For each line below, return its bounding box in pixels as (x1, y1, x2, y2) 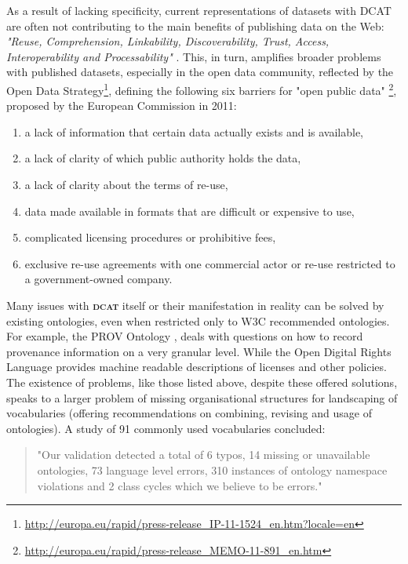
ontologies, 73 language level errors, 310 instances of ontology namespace (37, 461, 388, 478)
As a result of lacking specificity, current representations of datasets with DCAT (6, 2, 392, 18)
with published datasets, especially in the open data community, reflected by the (6, 64, 394, 80)
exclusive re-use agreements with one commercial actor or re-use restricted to (24, 255, 395, 271)
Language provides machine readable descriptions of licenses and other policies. (6, 358, 387, 375)
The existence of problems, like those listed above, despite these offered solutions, (6, 373, 398, 390)
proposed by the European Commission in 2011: (6, 97, 237, 114)
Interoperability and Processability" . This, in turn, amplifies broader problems (6, 48, 381, 64)
